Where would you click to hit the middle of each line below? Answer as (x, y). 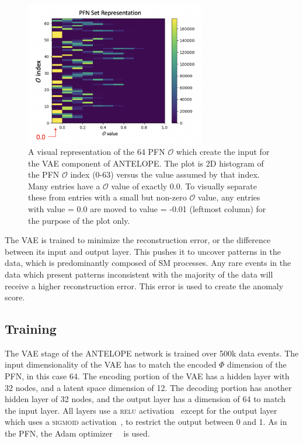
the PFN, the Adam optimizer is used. (77, 433)
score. (15, 297)
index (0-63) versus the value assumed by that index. (165, 174)
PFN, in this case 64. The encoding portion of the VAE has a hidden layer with (147, 376)
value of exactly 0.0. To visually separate (184, 186)
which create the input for (223, 151)
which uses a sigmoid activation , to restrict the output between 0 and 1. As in (146, 422)
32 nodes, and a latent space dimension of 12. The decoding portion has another (148, 387)
